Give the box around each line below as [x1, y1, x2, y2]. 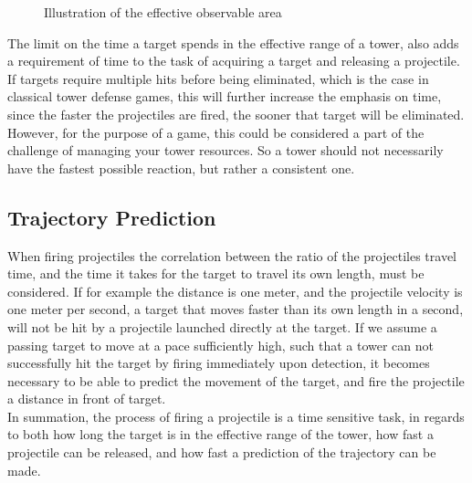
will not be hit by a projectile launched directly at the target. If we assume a [7, 317, 437, 336]
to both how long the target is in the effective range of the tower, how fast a [7, 425, 434, 444]
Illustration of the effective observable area [44, 3, 282, 21]
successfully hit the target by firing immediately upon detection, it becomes [7, 353, 430, 373]
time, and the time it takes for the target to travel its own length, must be [7, 264, 425, 283]
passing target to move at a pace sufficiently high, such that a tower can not [7, 335, 434, 354]
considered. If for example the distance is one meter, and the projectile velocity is [7, 281, 463, 300]
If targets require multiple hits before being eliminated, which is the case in [7, 68, 429, 88]
